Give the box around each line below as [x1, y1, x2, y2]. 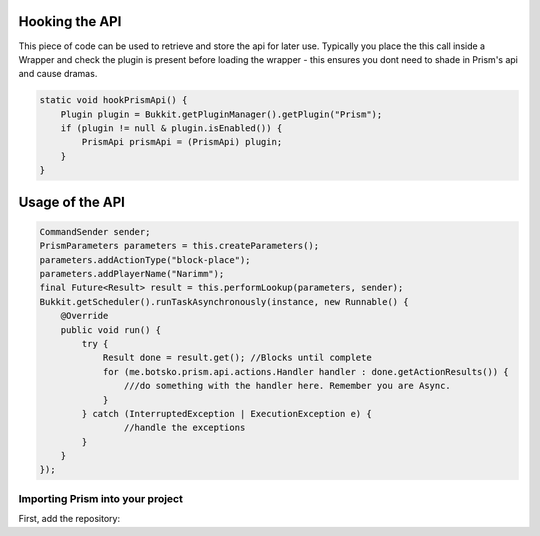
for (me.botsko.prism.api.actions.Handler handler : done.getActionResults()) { [102, 366, 509, 377]
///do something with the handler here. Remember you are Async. [123, 380, 452, 392]
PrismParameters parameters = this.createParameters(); [39, 240, 320, 252]
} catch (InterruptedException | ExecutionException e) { [81, 408, 372, 419]
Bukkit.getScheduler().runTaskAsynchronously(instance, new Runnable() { [39, 296, 409, 307]
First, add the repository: [18, 513, 120, 525]
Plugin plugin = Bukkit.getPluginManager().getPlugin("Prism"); [60, 108, 383, 120]
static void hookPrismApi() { [39, 95, 188, 106]
